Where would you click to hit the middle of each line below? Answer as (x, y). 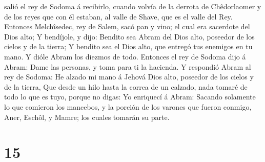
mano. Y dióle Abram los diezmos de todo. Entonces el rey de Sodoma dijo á (125, 56)
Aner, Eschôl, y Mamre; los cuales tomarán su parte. (87, 117)
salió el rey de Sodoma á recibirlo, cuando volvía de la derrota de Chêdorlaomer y (133, 6)
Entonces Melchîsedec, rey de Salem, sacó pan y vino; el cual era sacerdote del (127, 26)
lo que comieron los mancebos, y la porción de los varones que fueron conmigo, (128, 106)
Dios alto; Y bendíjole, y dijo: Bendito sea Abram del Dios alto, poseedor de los (129, 36)
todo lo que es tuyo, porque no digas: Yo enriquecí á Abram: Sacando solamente (130, 97)
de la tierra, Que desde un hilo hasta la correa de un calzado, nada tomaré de (126, 86)
